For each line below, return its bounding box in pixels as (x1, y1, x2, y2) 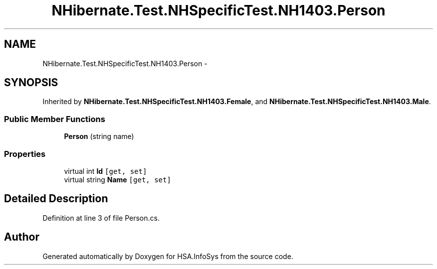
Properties (4, 148, 46, 159)
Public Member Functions (4, 114, 105, 124)
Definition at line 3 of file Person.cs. (42, 213, 160, 222)
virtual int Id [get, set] (64, 166, 147, 175)
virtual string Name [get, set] (64, 175, 171, 184)
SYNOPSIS (4, 76, 58, 89)
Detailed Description (4, 192, 108, 205)
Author (4, 231, 39, 244)
